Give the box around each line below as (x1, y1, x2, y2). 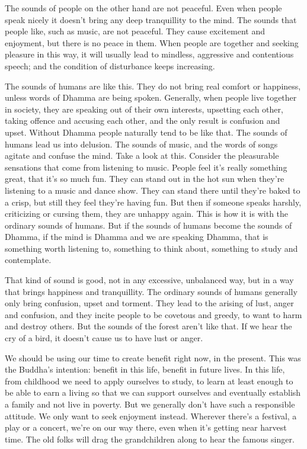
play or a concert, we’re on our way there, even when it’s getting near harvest (5, 421, 287, 434)
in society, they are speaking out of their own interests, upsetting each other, (5, 102, 283, 115)
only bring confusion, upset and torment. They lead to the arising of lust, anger (5, 297, 294, 309)
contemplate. (5, 254, 52, 266)
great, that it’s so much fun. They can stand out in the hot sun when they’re (5, 172, 284, 185)
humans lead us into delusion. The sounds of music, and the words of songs (5, 137, 278, 150)
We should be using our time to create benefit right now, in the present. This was (5, 351, 301, 364)
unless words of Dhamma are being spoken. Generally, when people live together (5, 91, 297, 104)
